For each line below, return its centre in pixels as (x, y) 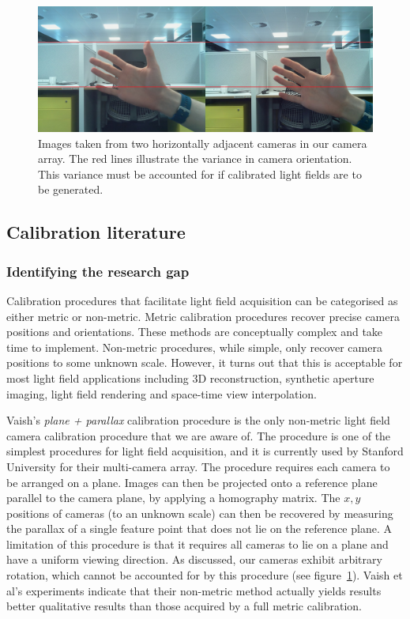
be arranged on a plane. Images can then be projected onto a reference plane (192, 482)
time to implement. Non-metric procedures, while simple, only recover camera (194, 347)
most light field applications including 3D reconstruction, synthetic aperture (190, 377)
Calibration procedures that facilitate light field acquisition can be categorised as (202, 300)
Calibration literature (96, 232)
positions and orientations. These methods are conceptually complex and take (195, 332)
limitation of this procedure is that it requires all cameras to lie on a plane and (197, 544)
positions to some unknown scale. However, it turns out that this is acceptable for (205, 362)
